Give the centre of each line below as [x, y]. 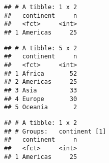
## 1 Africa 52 [41, 73]
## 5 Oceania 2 [41, 107]
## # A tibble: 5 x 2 [41, 48]
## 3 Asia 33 [41, 90]
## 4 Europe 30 [41, 99]
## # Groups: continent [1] [55, 131]
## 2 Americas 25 [41, 82]
